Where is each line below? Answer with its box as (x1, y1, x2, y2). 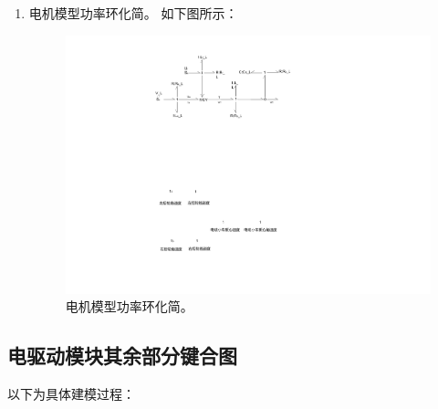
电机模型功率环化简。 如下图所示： (28, 4, 238, 22)
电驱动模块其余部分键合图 (7, 341, 237, 370)
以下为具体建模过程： (7, 384, 135, 404)
